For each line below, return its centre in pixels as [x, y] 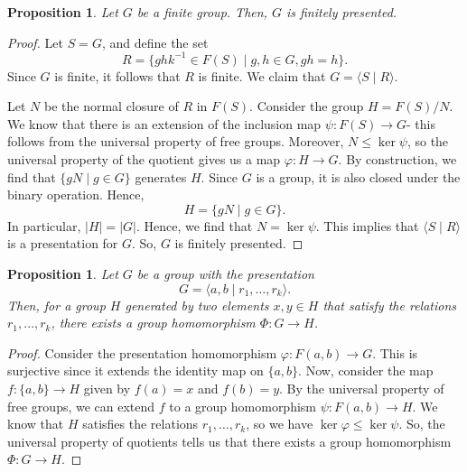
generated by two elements [197, 305]
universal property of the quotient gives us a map [144, 159]
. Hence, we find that [194, 225]
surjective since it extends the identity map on [135, 370]
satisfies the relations [140, 424]
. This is [395, 352]
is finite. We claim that [262, 75]
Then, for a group [56, 305]
